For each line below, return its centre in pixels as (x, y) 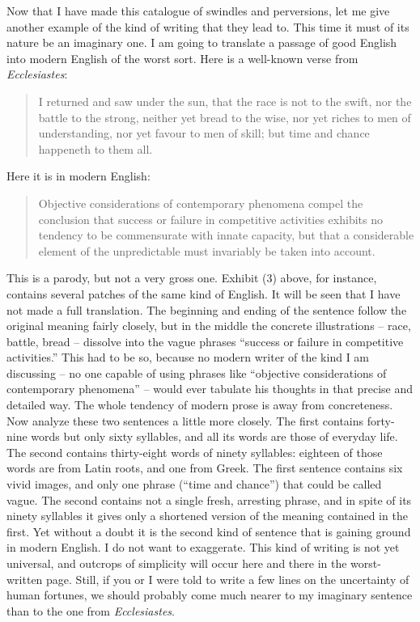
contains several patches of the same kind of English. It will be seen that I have (204, 293)
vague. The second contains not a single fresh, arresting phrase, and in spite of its (209, 499)
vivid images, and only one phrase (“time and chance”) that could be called (194, 484)
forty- (381, 420)
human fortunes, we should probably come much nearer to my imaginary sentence (210, 595)
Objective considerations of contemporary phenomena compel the (201, 203)
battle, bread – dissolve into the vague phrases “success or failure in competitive (205, 341)
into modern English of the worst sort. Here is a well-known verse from (182, 58)
